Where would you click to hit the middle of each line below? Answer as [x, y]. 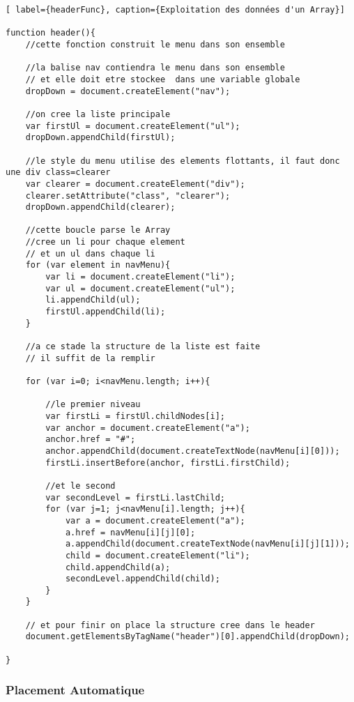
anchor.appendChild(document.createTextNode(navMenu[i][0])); [193, 451]
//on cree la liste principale [98, 114]
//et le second [80, 486]
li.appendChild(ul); [93, 300]
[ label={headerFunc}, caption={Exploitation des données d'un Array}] [175, 10]
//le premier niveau [93, 405]
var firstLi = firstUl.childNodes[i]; [135, 416]
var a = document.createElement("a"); [155, 520]
